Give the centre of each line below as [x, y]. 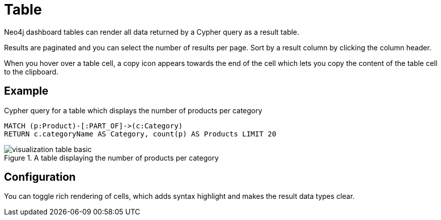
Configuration [40, 177]
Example [26, 91]
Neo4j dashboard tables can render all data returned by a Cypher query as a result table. [152, 32]
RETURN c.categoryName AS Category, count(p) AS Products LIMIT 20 [140, 134]
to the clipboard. [31, 71]
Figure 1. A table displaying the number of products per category [112, 158]
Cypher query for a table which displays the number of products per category [133, 110]
